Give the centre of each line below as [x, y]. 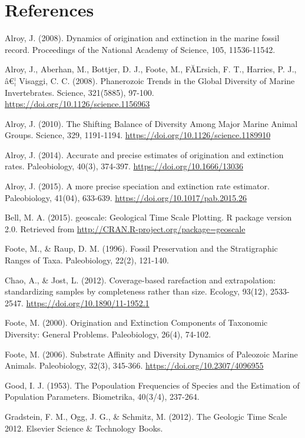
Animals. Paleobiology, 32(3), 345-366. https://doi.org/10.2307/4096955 [134, 365]
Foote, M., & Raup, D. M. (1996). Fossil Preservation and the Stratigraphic [141, 248]
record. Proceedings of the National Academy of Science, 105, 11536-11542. [140, 49]
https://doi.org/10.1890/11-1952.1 [88, 302]
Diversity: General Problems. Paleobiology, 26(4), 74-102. [108, 334]
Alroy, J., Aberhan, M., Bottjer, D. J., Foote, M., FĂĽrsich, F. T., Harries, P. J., [151, 69]
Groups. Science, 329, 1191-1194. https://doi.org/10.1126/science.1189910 [138, 135]
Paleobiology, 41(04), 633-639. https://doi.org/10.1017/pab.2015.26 [126, 197]
